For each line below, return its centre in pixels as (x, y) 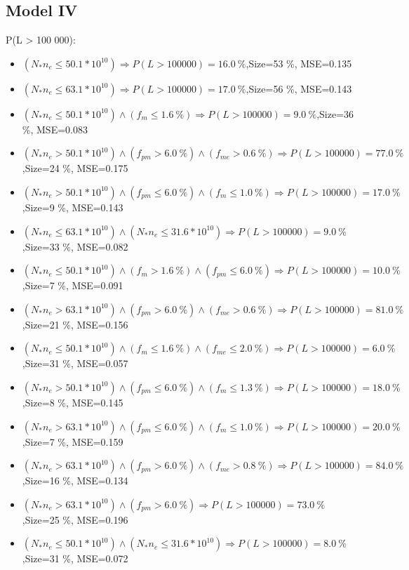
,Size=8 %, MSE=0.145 (73, 402)
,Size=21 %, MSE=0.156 (75, 324)
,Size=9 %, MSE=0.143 (73, 207)
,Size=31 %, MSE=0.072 (75, 558)
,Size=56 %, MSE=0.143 (299, 88)
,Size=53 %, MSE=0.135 (299, 63)
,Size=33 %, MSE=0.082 (75, 246)
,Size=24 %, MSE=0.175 (75, 168)
